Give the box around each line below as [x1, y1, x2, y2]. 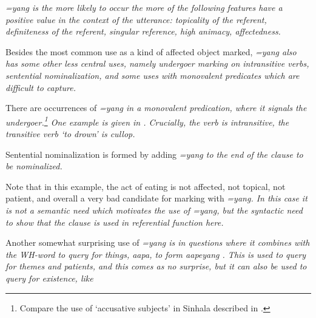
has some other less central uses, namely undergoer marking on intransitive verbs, [5, 57, 309, 70]
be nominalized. [5, 160, 62, 172]
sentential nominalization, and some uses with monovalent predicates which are [5, 69, 300, 81]
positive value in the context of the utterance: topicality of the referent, [5, 13, 267, 25]
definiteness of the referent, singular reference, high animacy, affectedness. [5, 25, 281, 38]
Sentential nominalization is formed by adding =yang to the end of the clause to [5, 147, 303, 160]
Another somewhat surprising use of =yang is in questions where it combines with [5, 236, 310, 249]
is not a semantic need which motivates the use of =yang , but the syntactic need [5, 203, 303, 216]
